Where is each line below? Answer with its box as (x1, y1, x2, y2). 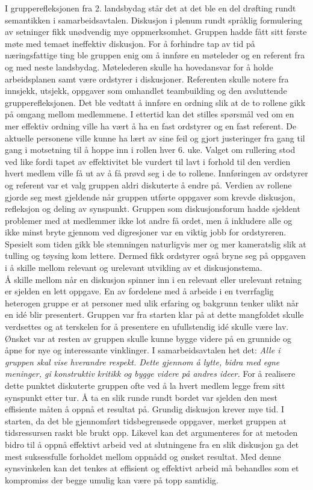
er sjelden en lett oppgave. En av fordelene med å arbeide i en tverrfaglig (5, 285, 274, 297)
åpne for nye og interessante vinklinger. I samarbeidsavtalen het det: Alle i (5, 344, 280, 356)
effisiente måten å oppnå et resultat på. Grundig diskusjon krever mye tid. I (5, 403, 285, 415)
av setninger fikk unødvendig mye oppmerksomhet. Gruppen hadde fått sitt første (5, 25, 307, 38)
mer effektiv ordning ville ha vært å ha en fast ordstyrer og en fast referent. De (5, 119, 297, 132)
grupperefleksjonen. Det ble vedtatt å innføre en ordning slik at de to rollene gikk (5, 96, 306, 108)
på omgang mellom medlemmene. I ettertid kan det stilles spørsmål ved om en (5, 108, 294, 120)
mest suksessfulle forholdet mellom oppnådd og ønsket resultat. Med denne (5, 450, 281, 462)
